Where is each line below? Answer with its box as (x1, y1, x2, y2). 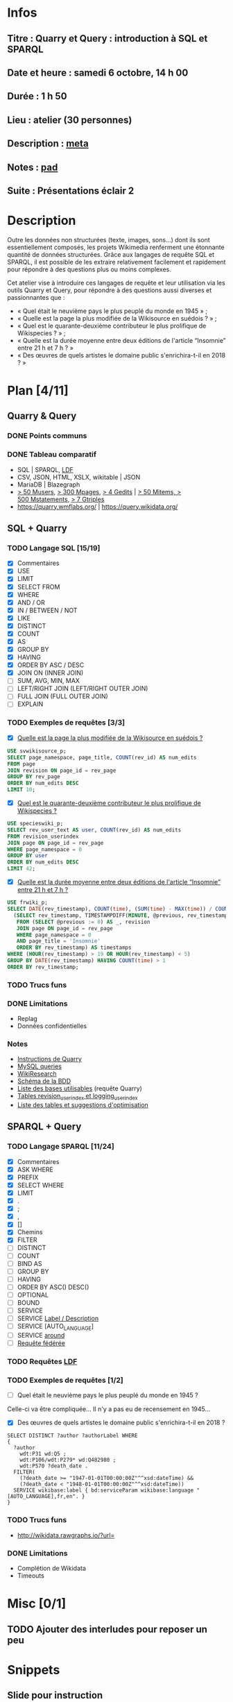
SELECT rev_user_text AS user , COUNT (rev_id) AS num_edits (7, 826, 182, 834)
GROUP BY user (7, 852, 49, 859)
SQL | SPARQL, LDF (17, 465, 74, 473)
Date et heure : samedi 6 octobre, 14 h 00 (7, 67, 189, 78)
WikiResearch (17, 1070, 57, 1078)
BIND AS (17, 1259, 42, 1267)
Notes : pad (7, 161, 58, 173)
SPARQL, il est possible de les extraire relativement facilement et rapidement (7, 258, 226, 266)
